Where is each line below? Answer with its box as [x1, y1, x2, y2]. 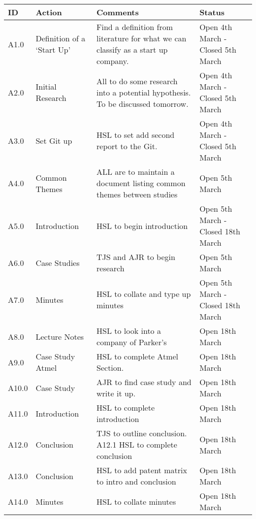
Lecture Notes [35, 330, 84, 342]
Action [35, 6, 62, 18]
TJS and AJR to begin [96, 251, 175, 262]
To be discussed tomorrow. [96, 97, 189, 109]
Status [199, 6, 225, 18]
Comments [96, 6, 139, 18]
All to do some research [96, 75, 178, 87]
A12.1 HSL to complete [96, 439, 177, 450]
